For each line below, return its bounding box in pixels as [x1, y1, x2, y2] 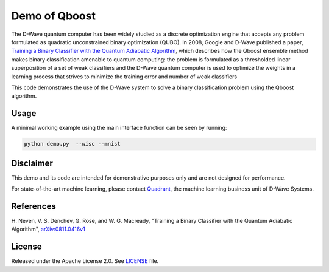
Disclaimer [11, 158, 53, 168]
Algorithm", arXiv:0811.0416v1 [11, 225, 85, 233]
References [11, 201, 56, 211]
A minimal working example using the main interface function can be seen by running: [11, 124, 227, 132]
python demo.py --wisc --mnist [24, 140, 121, 148]
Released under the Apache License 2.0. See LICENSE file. [11, 257, 159, 265]
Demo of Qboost [11, 9, 96, 22]
